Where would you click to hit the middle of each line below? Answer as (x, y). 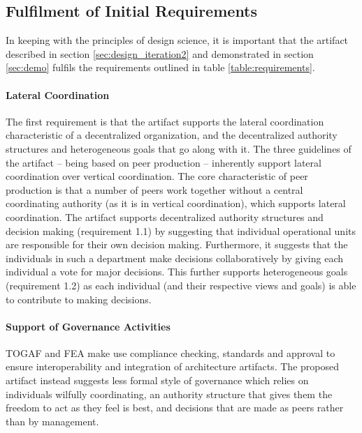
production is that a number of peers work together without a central (154, 189)
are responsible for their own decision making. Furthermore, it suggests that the (177, 244)
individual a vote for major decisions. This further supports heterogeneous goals (177, 272)
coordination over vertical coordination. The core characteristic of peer (157, 176)
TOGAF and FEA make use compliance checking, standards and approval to (171, 352)
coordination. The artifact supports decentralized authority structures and (165, 216)
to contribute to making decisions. (79, 299)
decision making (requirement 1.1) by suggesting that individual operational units (181, 230)
